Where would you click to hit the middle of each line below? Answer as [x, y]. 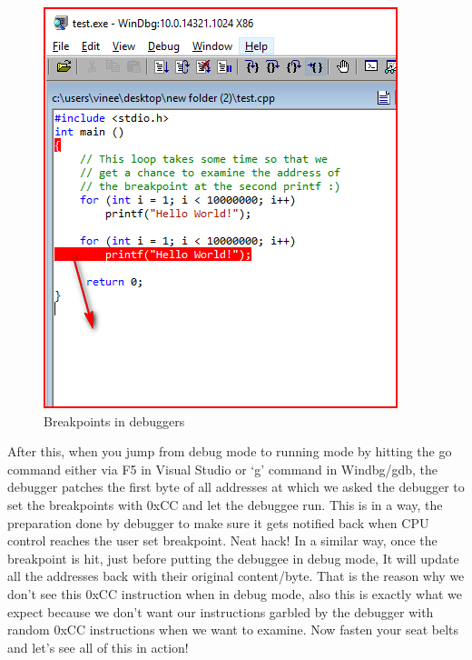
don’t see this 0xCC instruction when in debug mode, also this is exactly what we [235, 593]
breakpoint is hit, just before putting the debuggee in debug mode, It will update [233, 558]
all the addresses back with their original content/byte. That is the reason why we [236, 576]
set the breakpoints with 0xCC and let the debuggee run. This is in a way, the [225, 504]
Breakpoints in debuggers [114, 420]
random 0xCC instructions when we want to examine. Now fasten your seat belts [233, 630]
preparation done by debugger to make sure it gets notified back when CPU [218, 522]
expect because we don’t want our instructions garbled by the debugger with [221, 611]
